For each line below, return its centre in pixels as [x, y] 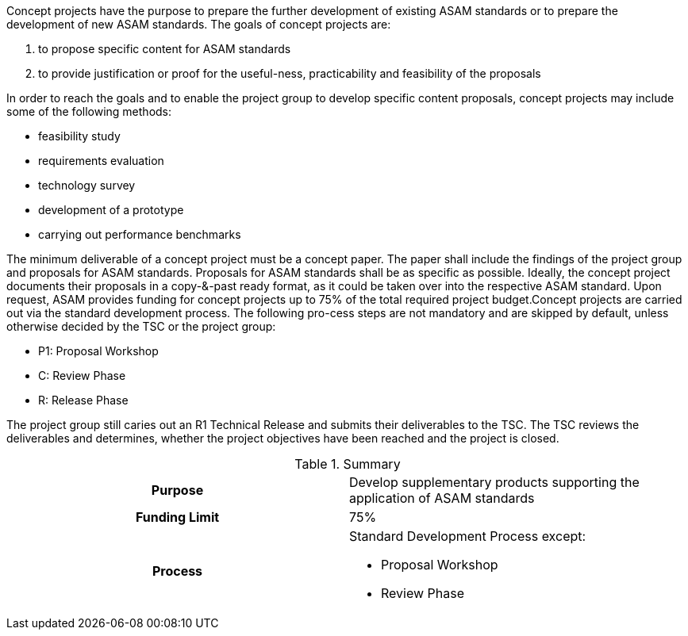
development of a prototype [111, 210]
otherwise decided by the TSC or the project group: [141, 326]
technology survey [87, 185]
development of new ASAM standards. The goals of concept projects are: [199, 24]
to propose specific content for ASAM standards [165, 49]
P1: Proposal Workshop [98, 351]
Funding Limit [177, 517]
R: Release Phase [83, 400]
